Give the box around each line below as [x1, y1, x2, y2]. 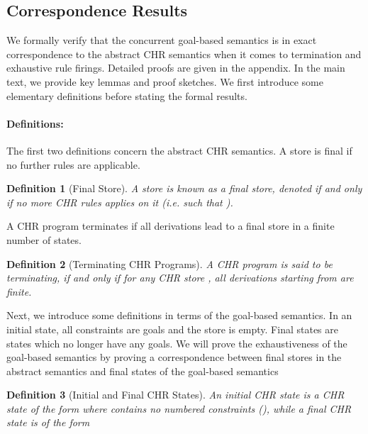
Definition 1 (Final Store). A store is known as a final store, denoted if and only [6, 181, 362, 196]
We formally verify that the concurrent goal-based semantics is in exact [6, 33, 317, 48]
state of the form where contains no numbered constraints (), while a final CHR [6, 401, 352, 416]
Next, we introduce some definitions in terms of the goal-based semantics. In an [6, 308, 352, 323]
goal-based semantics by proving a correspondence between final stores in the [6, 350, 342, 365]
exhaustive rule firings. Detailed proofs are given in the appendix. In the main [6, 60, 345, 75]
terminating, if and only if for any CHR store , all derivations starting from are [6, 270, 354, 285]
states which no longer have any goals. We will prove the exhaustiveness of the [6, 335, 347, 350]
